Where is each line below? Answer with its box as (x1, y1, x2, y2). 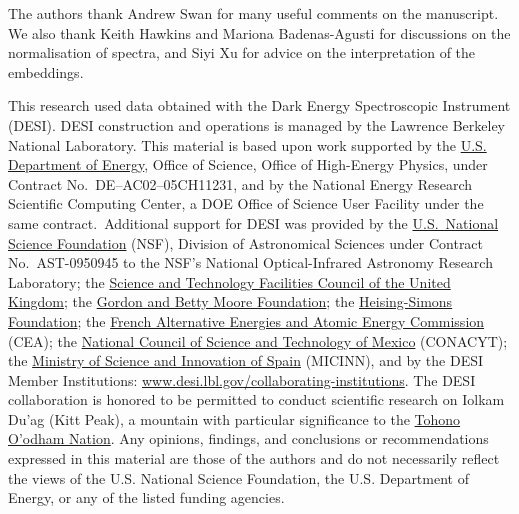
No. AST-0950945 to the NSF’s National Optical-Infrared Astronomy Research (8, 252, 493, 273)
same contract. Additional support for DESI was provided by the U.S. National (8, 212, 499, 233)
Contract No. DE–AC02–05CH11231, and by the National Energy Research (8, 173, 473, 194)
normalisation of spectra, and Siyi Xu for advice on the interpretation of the (8, 42, 476, 63)
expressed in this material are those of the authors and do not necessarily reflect (8, 448, 500, 469)
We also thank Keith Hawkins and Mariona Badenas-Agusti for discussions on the (8, 22, 511, 43)
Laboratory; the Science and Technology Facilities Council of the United (8, 271, 451, 292)
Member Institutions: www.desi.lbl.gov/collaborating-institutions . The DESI (8, 369, 476, 390)
